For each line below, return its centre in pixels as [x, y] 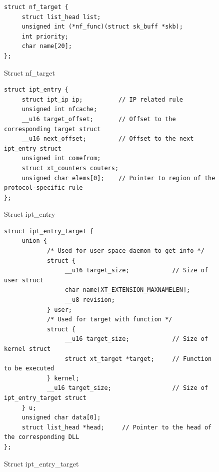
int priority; [45, 36]
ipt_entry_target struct [45, 398]
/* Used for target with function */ [109, 320]
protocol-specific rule [43, 188]
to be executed [29, 369]
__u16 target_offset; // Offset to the [99, 119]
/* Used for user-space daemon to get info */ [125, 251]
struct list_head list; [61, 17]
